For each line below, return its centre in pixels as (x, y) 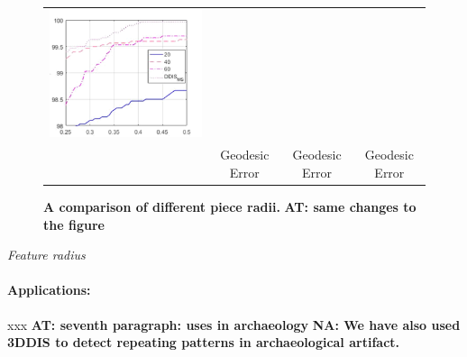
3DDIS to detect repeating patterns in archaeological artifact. (204, 342)
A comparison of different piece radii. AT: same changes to (230, 206)
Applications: (49, 290)
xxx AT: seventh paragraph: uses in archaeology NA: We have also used (234, 324)
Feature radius (46, 255)
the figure (74, 224)
